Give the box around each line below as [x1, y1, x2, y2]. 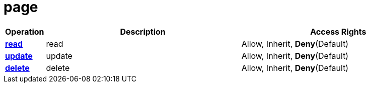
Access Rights [310, 26, 366, 37]
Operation [5, 26, 44, 37]
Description [120, 26, 166, 37]
